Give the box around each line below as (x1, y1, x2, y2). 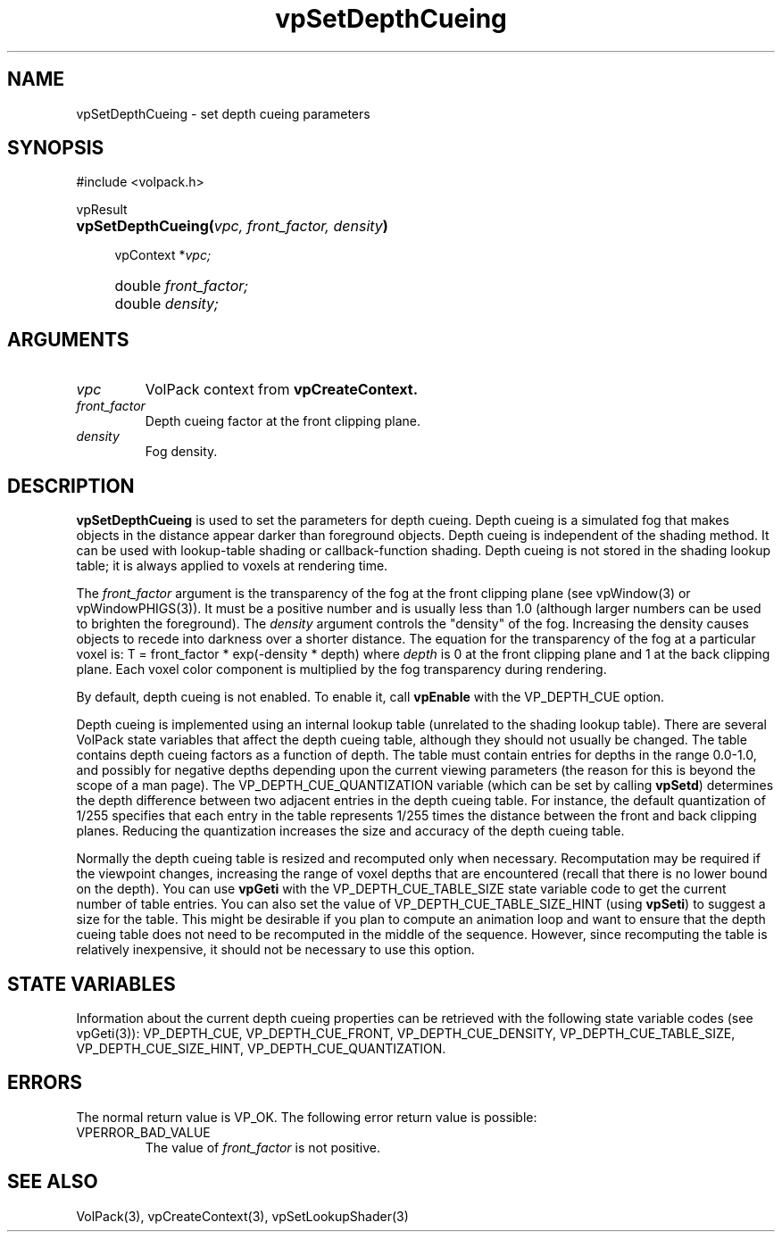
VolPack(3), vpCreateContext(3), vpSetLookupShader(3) (76, 1208, 409, 1224)
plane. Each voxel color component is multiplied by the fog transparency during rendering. (76, 661, 607, 678)
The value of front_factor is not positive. (145, 1139, 380, 1155)
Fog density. (145, 444, 218, 460)
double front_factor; (114, 277, 249, 295)
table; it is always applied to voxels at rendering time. (76, 558, 388, 574)
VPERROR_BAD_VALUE (76, 1124, 211, 1140)
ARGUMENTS (7, 328, 129, 351)
